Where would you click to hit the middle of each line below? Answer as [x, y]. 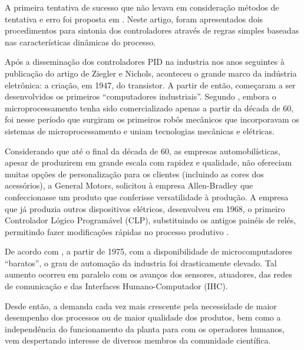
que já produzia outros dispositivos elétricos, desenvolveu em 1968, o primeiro [145, 208]
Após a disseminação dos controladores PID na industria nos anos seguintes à [145, 62]
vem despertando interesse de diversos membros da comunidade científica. [138, 340]
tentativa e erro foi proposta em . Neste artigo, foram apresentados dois [134, 19]
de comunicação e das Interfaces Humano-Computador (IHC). [116, 286]
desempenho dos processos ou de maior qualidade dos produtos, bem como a [143, 317]
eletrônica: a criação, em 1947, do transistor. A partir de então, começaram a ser [150, 85]
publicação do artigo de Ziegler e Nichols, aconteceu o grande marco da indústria [151, 73]
